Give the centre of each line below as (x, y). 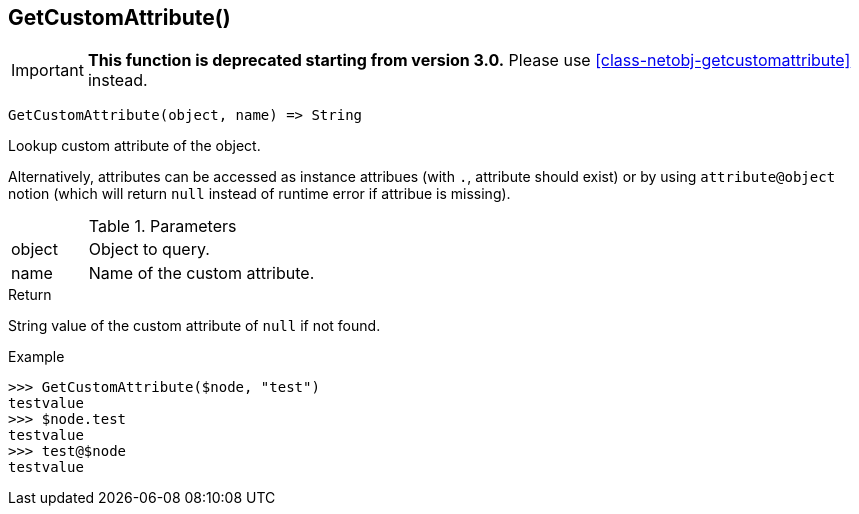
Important (47, 70)
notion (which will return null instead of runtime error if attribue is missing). (259, 194)
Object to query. (149, 249)
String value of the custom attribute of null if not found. (194, 326)
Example (36, 357)
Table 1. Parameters (162, 226)
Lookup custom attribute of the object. (134, 146)
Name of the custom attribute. (201, 273)
